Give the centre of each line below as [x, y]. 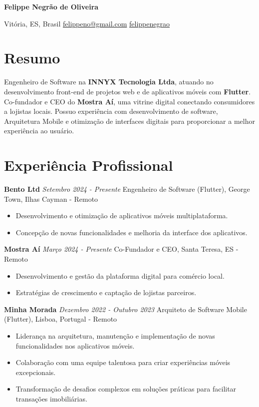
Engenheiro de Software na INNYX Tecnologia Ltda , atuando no [109, 82]
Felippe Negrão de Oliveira [51, 6]
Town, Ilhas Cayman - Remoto [51, 199]
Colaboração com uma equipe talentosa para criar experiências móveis [123, 362]
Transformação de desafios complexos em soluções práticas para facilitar [126, 389]
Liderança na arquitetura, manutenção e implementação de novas [115, 335]
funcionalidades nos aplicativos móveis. [75, 345]
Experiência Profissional [89, 165]
